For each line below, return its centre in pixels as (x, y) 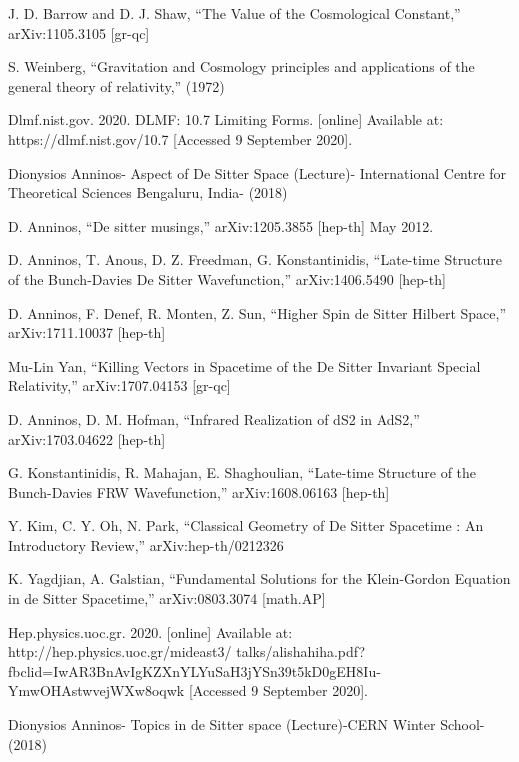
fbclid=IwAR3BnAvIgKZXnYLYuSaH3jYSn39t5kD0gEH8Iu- (194, 670)
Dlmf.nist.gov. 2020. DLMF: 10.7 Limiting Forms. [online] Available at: (226, 119)
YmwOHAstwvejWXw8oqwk (96, 690)
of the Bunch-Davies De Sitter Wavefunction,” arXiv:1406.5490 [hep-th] (227, 278)
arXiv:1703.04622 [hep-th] (87, 438)
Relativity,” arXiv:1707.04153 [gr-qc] (119, 385)
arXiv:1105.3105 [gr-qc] (79, 32)
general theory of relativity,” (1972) (116, 85)
